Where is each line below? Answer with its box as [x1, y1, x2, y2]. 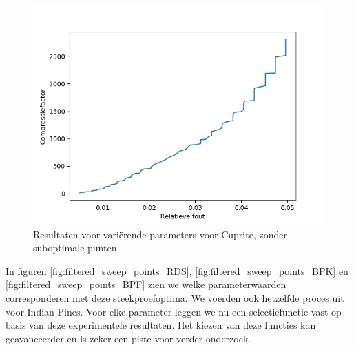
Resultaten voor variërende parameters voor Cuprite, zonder [33, 227, 287, 241]
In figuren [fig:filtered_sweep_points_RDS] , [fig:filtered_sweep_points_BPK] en [6, 263, 348, 278]
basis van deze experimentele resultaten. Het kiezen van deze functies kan [6, 318, 316, 332]
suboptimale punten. [33, 240, 120, 255]
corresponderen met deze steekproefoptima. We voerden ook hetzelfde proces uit [6, 290, 344, 305]
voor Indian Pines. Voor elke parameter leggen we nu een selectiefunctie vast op [6, 304, 342, 318]
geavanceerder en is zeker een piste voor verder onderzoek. [6, 331, 251, 345]
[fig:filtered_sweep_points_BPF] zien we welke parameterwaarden [6, 277, 287, 291]
